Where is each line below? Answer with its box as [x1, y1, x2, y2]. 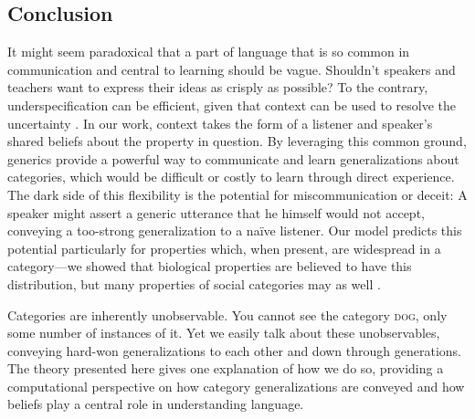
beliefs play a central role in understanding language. [7, 394, 304, 414]
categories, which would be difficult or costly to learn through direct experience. [7, 167, 455, 186]
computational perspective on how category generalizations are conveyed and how [7, 376, 465, 395]
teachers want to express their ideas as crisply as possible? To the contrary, [7, 78, 428, 97]
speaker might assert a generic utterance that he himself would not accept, [7, 203, 425, 222]
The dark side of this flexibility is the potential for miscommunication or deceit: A [7, 184, 468, 204]
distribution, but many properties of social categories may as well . [7, 274, 381, 293]
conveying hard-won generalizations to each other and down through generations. [7, 340, 461, 360]
